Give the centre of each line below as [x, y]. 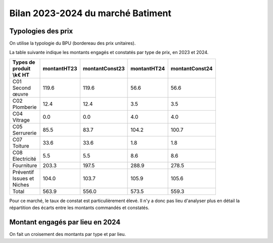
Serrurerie [25, 133]
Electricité [24, 159]
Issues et [23, 178]
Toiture [21, 145]
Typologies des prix [41, 31]
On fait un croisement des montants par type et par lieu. [68, 234]
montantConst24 [192, 68]
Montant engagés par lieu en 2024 [65, 222]
